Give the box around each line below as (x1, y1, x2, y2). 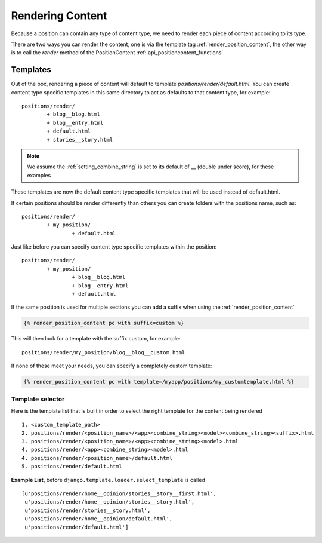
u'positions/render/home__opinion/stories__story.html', (24, 499, 195, 505)
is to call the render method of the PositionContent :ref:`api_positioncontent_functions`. (11, 49, 225, 56)
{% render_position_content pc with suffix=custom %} (23, 320, 184, 327)
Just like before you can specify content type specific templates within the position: (11, 243, 217, 250)
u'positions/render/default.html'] (24, 523, 129, 530)
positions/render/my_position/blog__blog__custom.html (21, 349, 185, 355)
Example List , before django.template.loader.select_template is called (11, 476, 205, 483)
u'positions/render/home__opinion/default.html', (24, 516, 173, 522)
